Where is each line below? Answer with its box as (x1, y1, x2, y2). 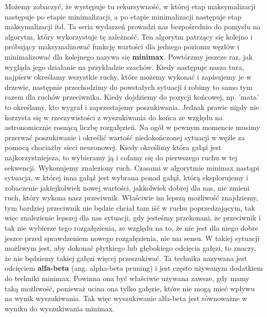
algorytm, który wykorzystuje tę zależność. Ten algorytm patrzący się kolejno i (5, 31, 253, 42)
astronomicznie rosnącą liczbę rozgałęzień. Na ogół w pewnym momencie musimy (5, 122, 260, 133)
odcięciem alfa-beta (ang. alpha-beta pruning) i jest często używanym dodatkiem (5, 263, 263, 273)
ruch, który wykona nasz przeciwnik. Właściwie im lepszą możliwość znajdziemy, (5, 192, 258, 203)
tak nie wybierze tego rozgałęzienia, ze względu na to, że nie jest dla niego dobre (5, 222, 258, 233)
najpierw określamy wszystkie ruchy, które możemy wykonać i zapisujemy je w (5, 71, 252, 82)
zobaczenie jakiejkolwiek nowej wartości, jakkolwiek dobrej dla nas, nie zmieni (5, 182, 250, 193)
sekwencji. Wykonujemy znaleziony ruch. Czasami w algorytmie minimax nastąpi (5, 162, 259, 173)
